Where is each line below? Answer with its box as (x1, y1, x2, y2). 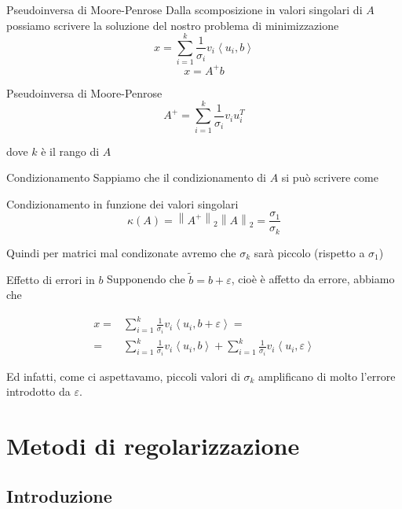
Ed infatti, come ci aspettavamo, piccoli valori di (6, 367, 240, 384)
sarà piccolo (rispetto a (254, 244, 365, 260)
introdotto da (6, 383, 71, 400)
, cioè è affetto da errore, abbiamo (231, 271, 395, 287)
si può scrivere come (281, 169, 378, 186)
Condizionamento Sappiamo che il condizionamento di (6, 169, 266, 186)
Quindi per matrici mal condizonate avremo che (6, 244, 236, 260)
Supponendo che (107, 271, 185, 287)
